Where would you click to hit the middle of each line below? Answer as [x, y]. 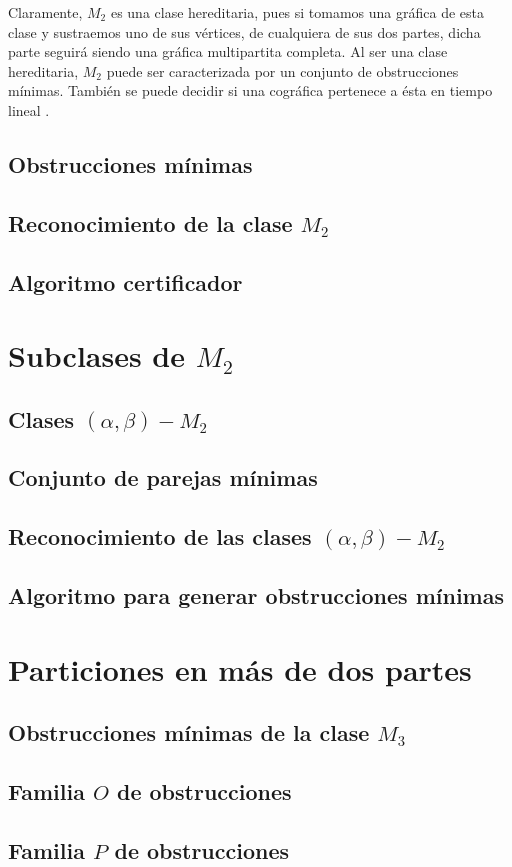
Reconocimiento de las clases [160, 536]
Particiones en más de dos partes [240, 668]
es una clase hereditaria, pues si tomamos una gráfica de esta [297, 12]
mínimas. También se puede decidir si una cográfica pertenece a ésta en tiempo [250, 90]
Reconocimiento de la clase [150, 222]
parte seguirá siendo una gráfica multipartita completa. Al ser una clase [228, 51]
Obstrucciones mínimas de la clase [189, 732]
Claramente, [45, 12]
